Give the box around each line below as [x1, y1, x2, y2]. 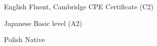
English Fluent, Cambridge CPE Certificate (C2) [4, 1, 154, 11]
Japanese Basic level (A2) [4, 18, 82, 28]
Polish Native [4, 34, 45, 45]
